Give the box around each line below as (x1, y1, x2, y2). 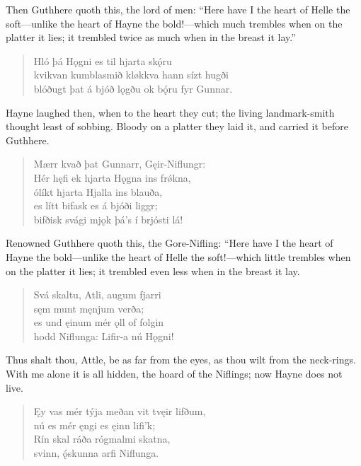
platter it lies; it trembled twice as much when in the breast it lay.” (6, 30, 296, 45)
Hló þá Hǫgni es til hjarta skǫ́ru (33, 53, 172, 68)
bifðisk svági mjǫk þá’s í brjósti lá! (33, 211, 183, 226)
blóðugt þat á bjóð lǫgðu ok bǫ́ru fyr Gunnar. (33, 81, 233, 95)
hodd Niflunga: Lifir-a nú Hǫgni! (33, 328, 174, 343)
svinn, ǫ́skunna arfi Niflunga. (33, 445, 159, 460)
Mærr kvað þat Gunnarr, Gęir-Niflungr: (33, 156, 206, 171)
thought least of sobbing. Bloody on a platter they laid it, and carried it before (6, 119, 348, 134)
